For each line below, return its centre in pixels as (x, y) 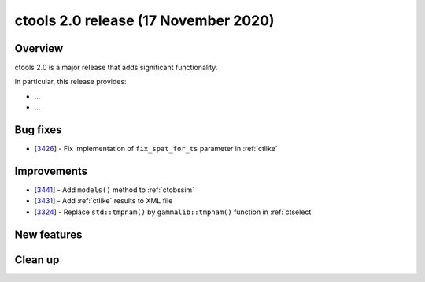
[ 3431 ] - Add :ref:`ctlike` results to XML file (103, 201)
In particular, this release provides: (70, 82)
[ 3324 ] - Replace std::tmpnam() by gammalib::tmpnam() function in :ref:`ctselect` (174, 212)
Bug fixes (38, 130)
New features (48, 234)
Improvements (51, 171)
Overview (39, 48)
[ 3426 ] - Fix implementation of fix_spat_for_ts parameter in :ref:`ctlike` (156, 149)
